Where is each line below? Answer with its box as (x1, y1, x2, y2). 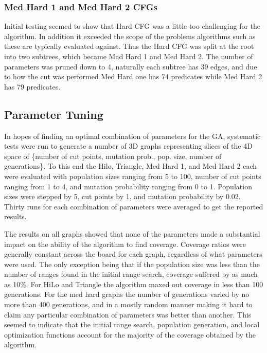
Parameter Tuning (4, 106, 103, 122)
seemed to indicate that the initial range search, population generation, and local (4, 319, 260, 330)
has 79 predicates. (4, 81, 61, 92)
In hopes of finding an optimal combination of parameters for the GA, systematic (4, 130, 261, 141)
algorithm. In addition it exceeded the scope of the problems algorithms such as (4, 30, 256, 41)
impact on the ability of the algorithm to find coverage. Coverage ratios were (4, 238, 246, 249)
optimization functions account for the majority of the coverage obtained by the (4, 329, 256, 340)
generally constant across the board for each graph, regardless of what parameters (4, 249, 262, 259)
